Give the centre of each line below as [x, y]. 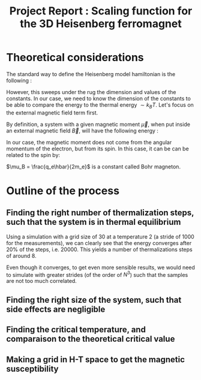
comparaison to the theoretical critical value [91, 339]
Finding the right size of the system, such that [94, 300]
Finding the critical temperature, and [76, 330]
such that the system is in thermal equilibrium [94, 222]
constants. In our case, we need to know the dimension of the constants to [98, 98]
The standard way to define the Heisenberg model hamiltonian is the [91, 74]
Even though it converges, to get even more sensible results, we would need [100, 267]
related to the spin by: [33, 155]
